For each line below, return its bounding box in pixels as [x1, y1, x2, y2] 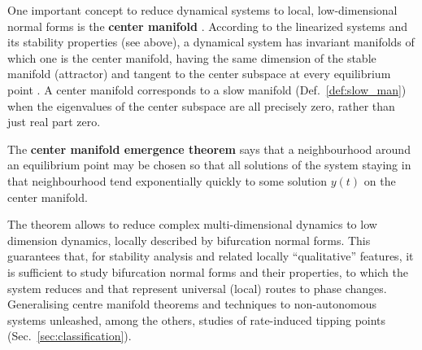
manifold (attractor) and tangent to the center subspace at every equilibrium [7, 65, 391, 82]
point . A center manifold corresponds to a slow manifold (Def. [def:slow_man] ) [7, 81, 407, 98]
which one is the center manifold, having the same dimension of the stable [7, 49, 376, 66]
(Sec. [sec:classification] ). [7, 327, 132, 344]
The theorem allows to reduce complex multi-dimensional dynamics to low [7, 216, 377, 233]
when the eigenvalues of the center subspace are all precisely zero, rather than [7, 97, 395, 114]
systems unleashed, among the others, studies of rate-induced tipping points [7, 311, 386, 328]
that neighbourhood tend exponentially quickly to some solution [7, 172, 328, 189]
